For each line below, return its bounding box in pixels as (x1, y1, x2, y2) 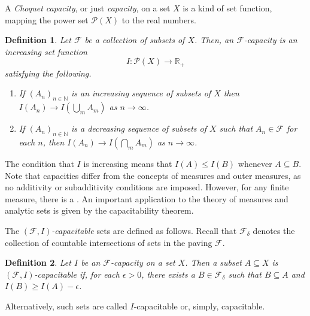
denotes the (253, 224, 295, 236)
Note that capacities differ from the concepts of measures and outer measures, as (5, 169, 301, 181)
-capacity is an (244, 34, 297, 46)
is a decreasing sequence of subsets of (71, 122, 206, 135)
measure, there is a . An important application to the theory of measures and (5, 192, 288, 205)
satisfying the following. (5, 66, 92, 79)
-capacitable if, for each (34, 268, 120, 280)
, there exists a (141, 268, 195, 280)
